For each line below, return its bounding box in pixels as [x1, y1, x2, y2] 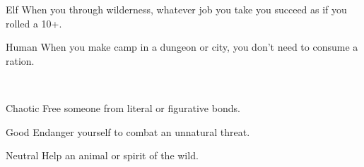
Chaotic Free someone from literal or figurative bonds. [6, 100, 240, 115]
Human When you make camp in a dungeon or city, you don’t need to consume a [6, 39, 358, 54]
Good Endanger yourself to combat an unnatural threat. [6, 124, 250, 139]
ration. [6, 53, 35, 68]
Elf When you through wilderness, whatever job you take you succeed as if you [6, 2, 347, 16]
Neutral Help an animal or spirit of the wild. [6, 148, 199, 163]
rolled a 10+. [6, 16, 62, 30]
